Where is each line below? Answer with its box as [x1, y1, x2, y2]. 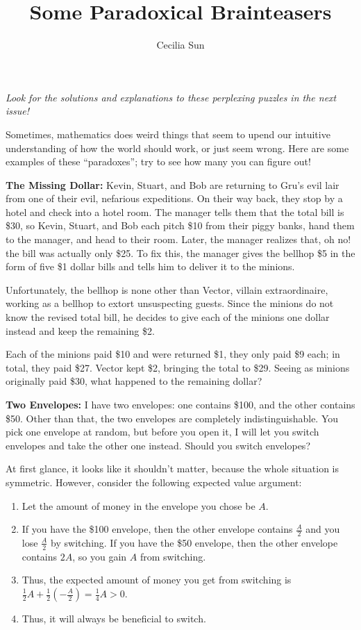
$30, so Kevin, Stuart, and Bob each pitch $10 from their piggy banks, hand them [6, 218, 355, 233]
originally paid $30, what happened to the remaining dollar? [6, 374, 262, 388]
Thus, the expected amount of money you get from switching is [22, 572, 292, 587]
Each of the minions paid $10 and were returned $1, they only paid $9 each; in [6, 347, 340, 361]
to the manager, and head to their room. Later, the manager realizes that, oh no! [6, 232, 351, 247]
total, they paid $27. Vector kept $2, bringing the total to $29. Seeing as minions [6, 360, 350, 374]
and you [305, 522, 340, 536]
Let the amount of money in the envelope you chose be [22, 498, 255, 513]
